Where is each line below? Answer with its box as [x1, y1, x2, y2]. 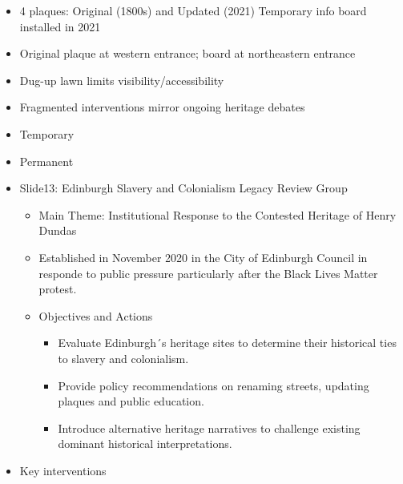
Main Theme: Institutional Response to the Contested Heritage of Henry [38, 206, 397, 223]
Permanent [19, 152, 74, 169]
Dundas [38, 222, 77, 239]
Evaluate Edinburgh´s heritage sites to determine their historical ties [58, 334, 397, 351]
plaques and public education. [58, 393, 204, 409]
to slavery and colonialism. [58, 349, 189, 366]
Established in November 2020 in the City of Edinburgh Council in [38, 248, 368, 265]
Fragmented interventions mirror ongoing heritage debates [19, 99, 305, 115]
